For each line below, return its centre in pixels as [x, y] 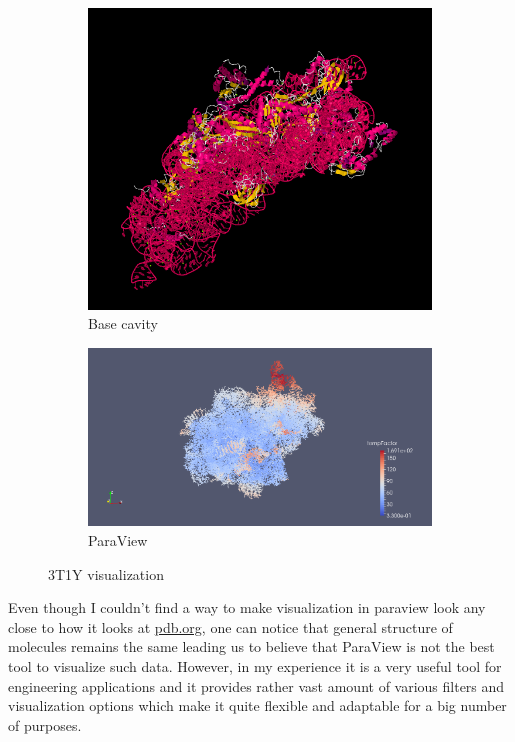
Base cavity [123, 323]
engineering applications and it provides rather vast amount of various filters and [256, 685]
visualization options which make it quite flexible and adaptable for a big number [257, 705]
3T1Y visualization [106, 573]
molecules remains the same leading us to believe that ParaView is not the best [251, 646]
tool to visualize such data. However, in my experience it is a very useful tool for [255, 665]
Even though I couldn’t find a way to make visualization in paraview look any [247, 607]
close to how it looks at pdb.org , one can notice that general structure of [230, 626]
